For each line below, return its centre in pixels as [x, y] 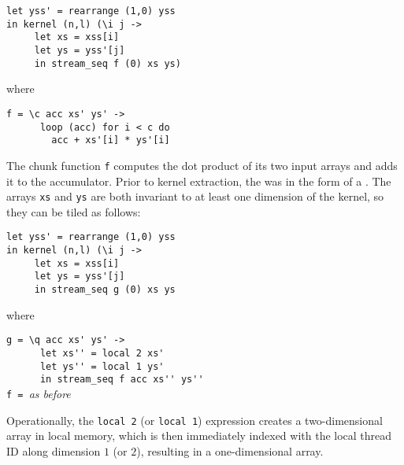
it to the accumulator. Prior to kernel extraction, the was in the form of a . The [199, 181]
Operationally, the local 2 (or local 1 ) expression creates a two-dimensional [195, 420]
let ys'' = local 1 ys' [102, 366]
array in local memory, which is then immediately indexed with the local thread [199, 435]
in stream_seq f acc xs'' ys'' [122, 380]
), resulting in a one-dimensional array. [230, 450]
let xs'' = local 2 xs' [102, 353]
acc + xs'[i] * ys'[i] [111, 140]
